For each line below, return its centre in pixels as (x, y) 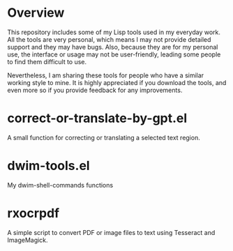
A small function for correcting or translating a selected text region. (104, 137)
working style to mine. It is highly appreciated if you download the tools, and (117, 82)
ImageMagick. (28, 240)
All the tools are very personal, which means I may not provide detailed (109, 39)
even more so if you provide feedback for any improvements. (95, 90)
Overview (36, 13)
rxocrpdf (33, 213)
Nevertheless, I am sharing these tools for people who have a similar (106, 75)
